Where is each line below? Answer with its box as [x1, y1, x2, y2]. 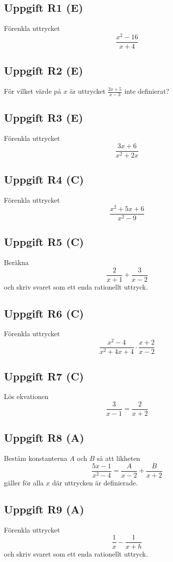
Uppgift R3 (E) [4, 110, 83, 125]
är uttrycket [69, 86, 106, 96]
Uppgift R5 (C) [4, 234, 84, 249]
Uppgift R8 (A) [4, 430, 85, 445]
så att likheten [97, 453, 140, 463]
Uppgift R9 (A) [4, 501, 85, 516]
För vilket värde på [4, 86, 62, 96]
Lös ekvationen [4, 391, 49, 401]
